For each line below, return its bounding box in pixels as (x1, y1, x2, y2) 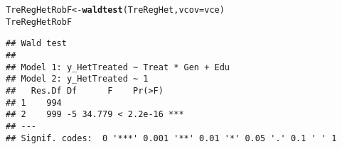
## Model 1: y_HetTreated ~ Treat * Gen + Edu (6, 62, 230, 72)
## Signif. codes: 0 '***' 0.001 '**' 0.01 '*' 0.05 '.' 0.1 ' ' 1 (6, 133, 337, 143)
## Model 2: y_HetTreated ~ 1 (6, 74, 149, 84)
